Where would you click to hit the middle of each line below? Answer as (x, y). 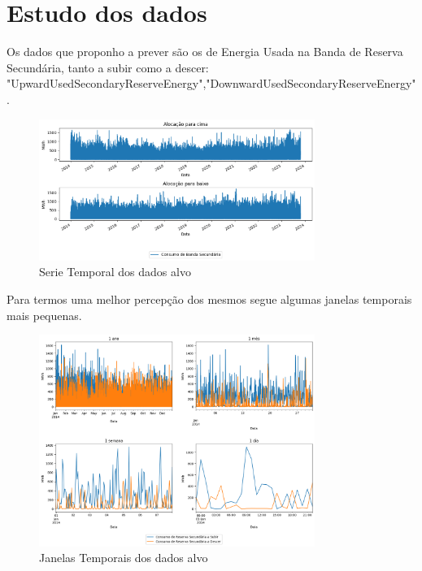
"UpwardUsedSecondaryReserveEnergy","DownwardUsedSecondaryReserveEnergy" (211, 83)
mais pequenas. (44, 315)
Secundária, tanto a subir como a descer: (108, 67)
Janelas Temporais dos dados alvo (124, 558)
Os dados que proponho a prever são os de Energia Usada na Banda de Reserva (205, 52)
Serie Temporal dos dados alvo (115, 272)
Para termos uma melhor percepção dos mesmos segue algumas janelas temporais (209, 298)
